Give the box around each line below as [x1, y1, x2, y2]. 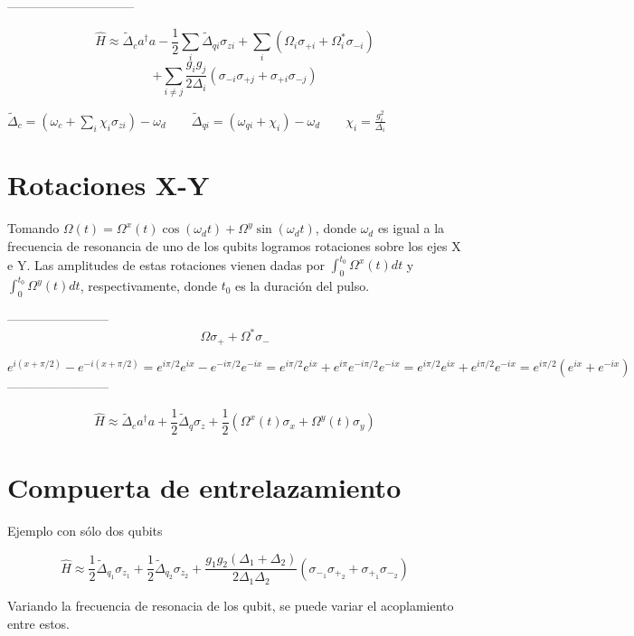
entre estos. [7, 613, 71, 632]
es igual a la [377, 219, 445, 238]
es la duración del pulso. [235, 276, 370, 295]
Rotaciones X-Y [7, 166, 210, 203]
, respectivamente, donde [80, 276, 218, 295]
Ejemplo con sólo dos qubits [7, 521, 163, 540]
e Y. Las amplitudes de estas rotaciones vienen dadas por [7, 255, 326, 274]
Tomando [7, 219, 60, 238]
